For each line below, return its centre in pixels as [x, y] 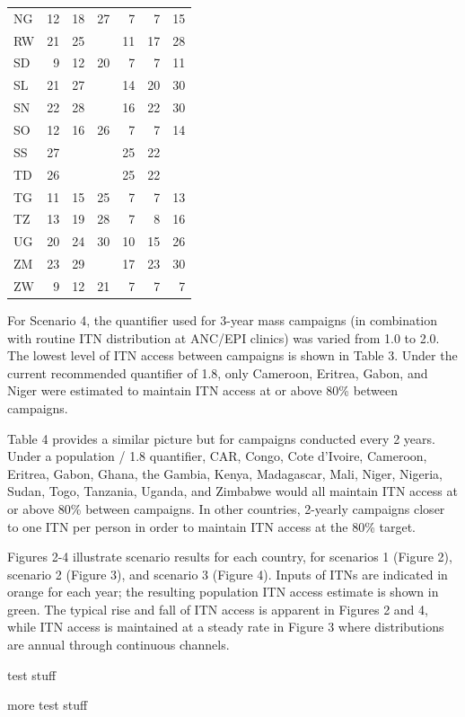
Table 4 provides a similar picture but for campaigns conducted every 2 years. [221, 438]
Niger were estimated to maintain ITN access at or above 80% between [203, 390]
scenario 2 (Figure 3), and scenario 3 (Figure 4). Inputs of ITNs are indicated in [228, 574]
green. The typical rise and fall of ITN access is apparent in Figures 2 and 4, [218, 609]
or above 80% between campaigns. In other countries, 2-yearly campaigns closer [226, 508]
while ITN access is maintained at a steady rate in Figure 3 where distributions [226, 627]
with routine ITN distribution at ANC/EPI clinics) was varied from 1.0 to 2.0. [224, 337]
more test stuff [48, 705]
